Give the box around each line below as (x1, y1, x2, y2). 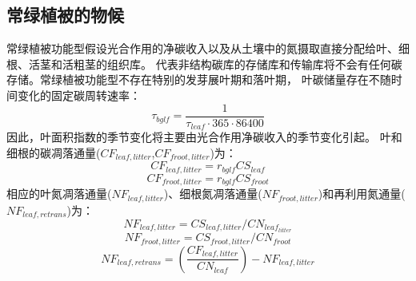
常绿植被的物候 (6, 2, 124, 27)
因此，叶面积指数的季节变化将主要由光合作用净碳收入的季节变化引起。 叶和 (6, 129, 402, 145)
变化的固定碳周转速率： (17, 86, 141, 103)
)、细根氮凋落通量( (163, 185, 262, 202)
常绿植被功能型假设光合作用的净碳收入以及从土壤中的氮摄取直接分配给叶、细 (6, 40, 410, 57)
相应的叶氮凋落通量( (6, 185, 112, 202)
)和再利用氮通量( (318, 185, 406, 202)
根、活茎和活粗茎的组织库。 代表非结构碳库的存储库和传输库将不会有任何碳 (6, 55, 402, 72)
